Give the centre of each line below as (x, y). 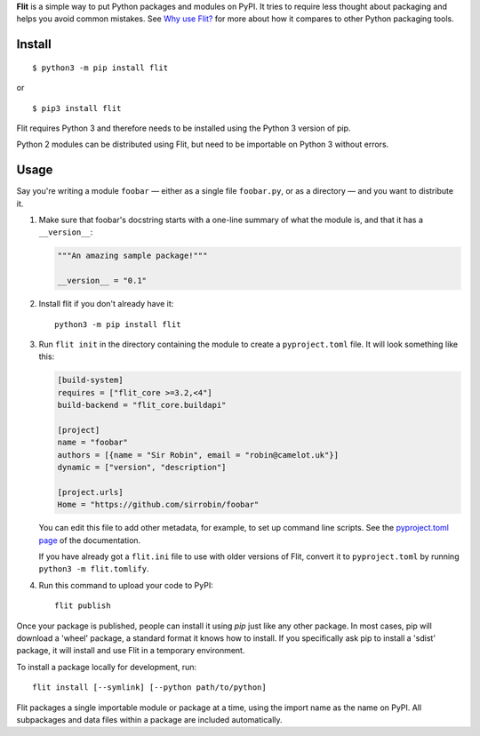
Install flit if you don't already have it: (106, 304)
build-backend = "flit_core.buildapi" (142, 405)
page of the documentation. (90, 540)
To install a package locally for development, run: (107, 667)
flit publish (83, 606)
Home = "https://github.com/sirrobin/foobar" (158, 505)
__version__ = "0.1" (102, 281)
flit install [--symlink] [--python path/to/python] (149, 688)
